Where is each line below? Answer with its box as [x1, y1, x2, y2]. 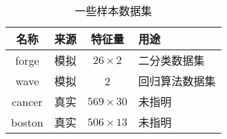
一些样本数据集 [75, 3, 152, 19]
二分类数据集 [138, 52, 205, 68]
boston [11, 114, 43, 130]
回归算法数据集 [138, 73, 216, 89]
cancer [12, 93, 43, 109]
